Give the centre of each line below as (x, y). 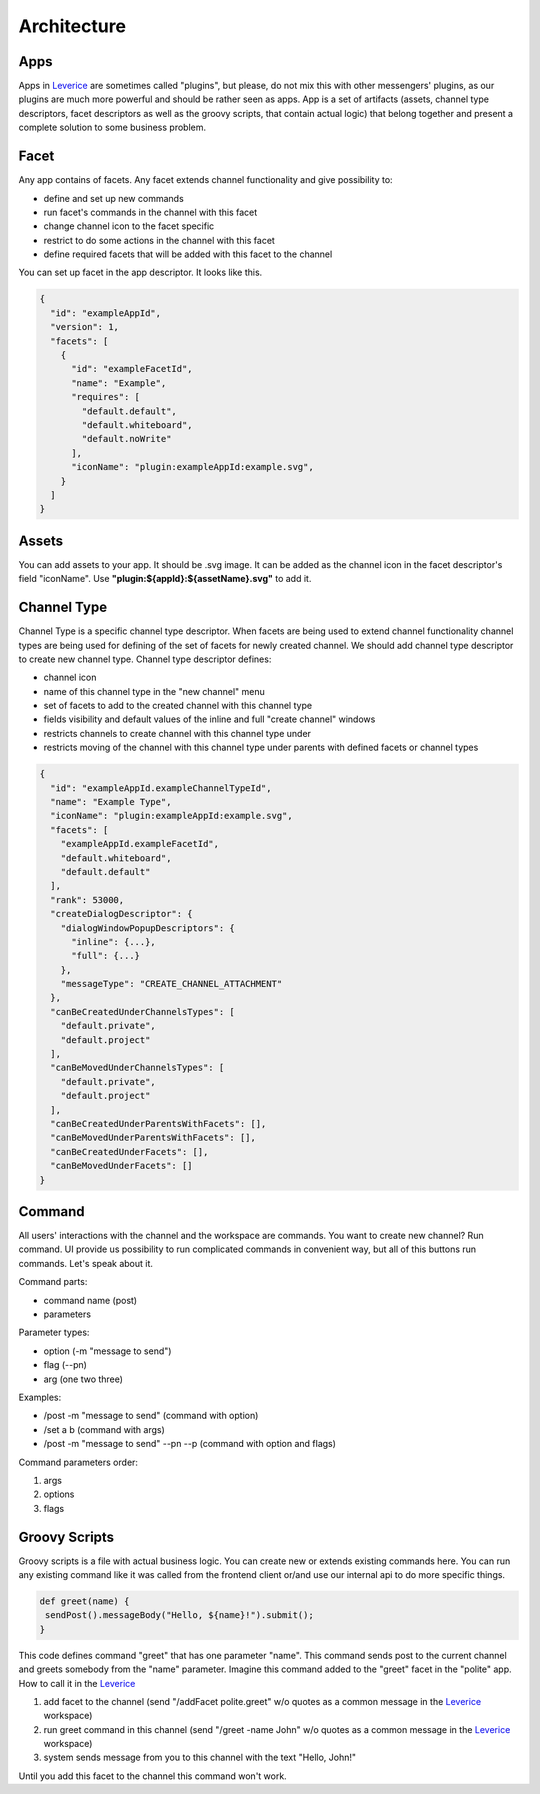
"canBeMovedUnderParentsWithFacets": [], (153, 1138)
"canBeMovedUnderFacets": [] (122, 1166)
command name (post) (90, 1300)
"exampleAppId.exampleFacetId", (140, 844)
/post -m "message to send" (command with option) (151, 1416)
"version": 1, (85, 327)
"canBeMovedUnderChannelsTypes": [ (137, 1068)
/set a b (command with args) (104, 1429)
